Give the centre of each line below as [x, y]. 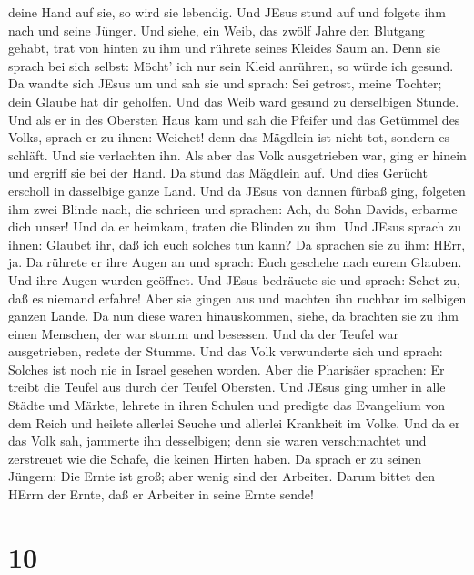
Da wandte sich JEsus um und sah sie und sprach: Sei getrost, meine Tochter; [225, 83]
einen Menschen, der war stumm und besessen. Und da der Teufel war [204, 333]
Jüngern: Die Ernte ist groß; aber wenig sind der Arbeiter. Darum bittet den [222, 476]
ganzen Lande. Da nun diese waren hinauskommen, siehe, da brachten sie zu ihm [234, 316]
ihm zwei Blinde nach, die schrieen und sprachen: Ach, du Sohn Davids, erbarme [233, 208]
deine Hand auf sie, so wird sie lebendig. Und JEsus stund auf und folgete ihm [227, 12]
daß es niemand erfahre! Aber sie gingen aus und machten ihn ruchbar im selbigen [237, 298]
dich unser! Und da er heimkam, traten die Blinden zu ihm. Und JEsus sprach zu [235, 226]
